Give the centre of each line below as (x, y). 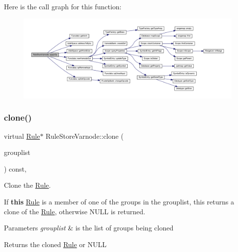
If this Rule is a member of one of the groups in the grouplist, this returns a (119, 201)
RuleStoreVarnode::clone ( (85, 136)
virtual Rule (22, 136)
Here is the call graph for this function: (63, 6)
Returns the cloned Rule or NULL (55, 244)
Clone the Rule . (27, 185)
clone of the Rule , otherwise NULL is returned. (75, 211)
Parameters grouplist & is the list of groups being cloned (89, 228)
